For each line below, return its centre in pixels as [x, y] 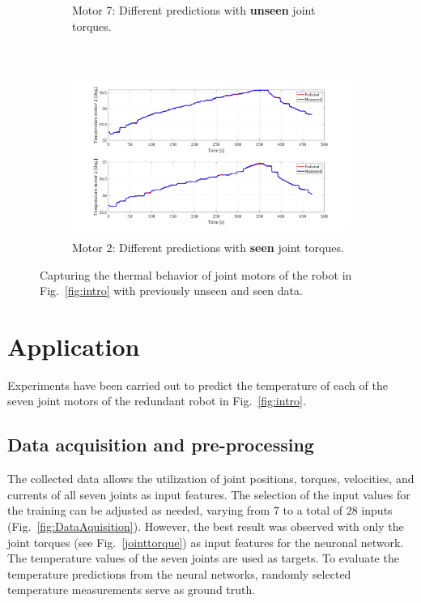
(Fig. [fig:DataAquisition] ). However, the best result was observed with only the [206, 526]
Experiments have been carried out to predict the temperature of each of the [198, 385]
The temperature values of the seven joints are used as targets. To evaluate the [203, 558]
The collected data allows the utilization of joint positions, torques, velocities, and [211, 479]
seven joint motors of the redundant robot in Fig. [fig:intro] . [157, 401]
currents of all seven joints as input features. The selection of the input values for [209, 494]
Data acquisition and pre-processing [161, 445]
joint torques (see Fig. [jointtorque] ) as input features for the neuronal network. [206, 542]
